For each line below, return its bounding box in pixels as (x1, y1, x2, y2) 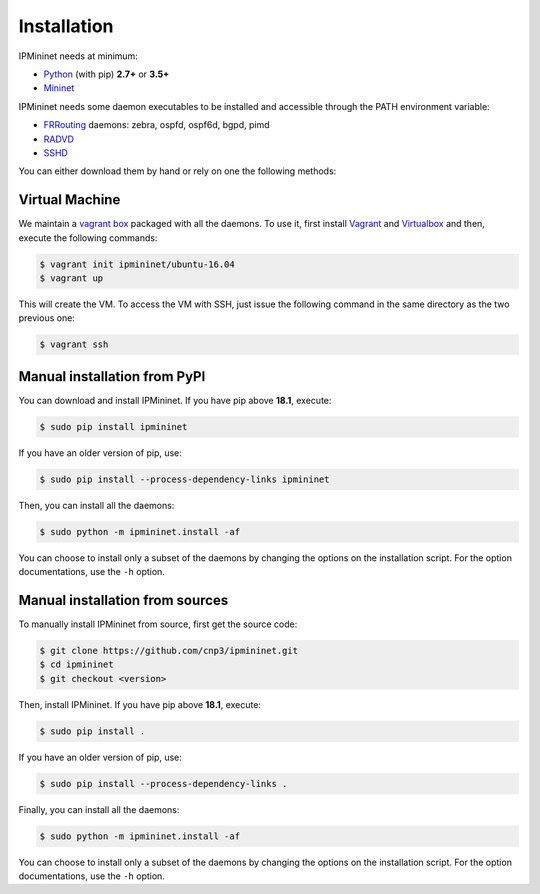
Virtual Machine (18, 191, 121, 209)
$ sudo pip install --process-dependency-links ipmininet (39, 473, 330, 485)
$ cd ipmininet (39, 659, 114, 670)
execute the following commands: (18, 231, 158, 244)
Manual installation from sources (18, 591, 229, 609)
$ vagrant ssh (39, 339, 109, 350)
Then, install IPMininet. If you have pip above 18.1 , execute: (18, 698, 262, 710)
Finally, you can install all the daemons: (18, 803, 180, 815)
